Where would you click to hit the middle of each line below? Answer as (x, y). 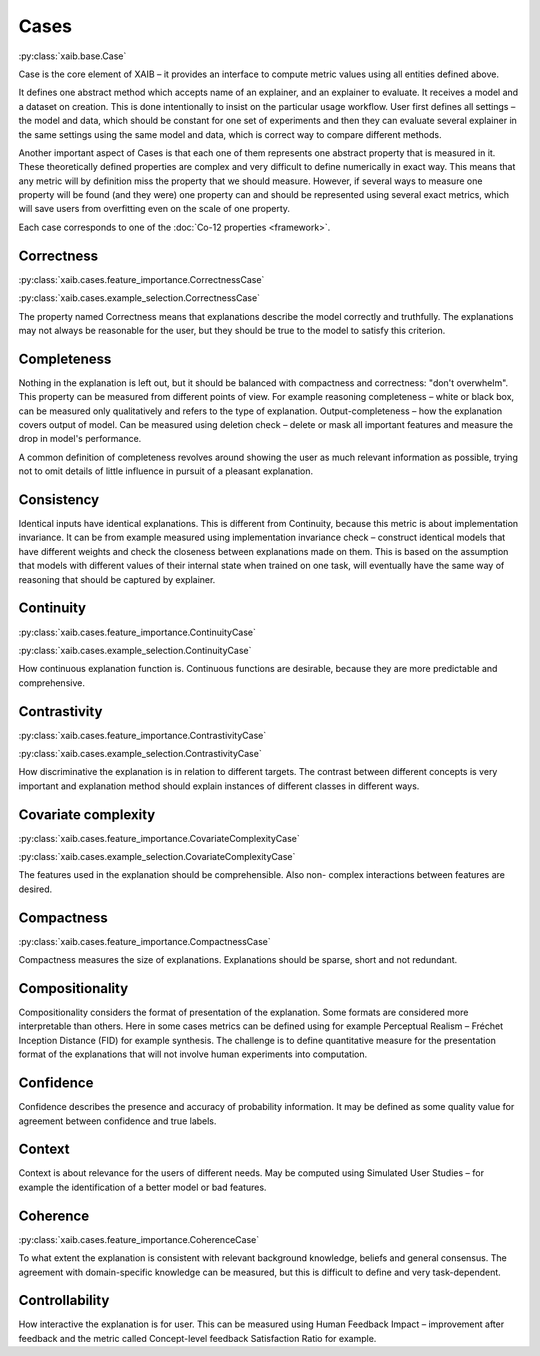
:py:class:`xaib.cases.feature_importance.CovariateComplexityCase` (159, 838)
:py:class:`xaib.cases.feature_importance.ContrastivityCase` (142, 735)
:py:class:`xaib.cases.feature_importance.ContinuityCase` (137, 632)
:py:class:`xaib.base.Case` (72, 56)
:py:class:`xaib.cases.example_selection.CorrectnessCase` (139, 298)
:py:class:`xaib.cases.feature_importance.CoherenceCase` (139, 1239)
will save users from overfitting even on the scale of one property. (154, 209)
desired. (35, 889)
